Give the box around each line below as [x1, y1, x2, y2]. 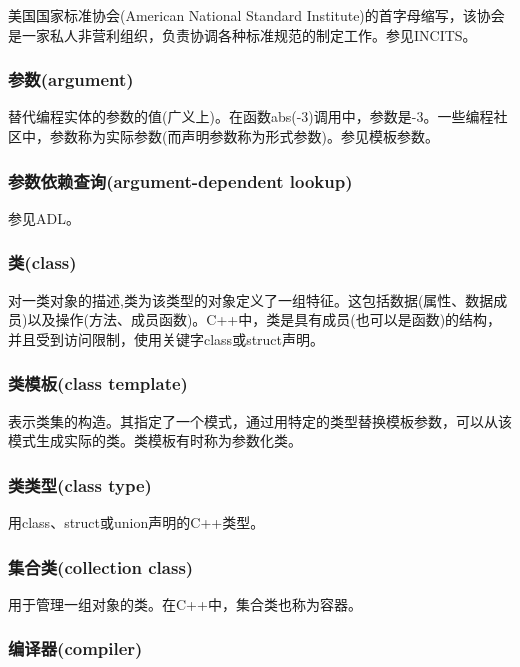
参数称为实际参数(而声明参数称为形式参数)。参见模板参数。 [49, 126, 439, 146]
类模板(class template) [8, 371, 188, 396]
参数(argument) [8, 67, 134, 92]
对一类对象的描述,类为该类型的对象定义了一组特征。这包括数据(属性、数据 [8, 289, 494, 310]
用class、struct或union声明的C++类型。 [8, 512, 265, 533]
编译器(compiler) [8, 636, 143, 661]
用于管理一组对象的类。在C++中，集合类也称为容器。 [8, 593, 362, 614]
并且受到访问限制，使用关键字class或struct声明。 [8, 328, 325, 349]
